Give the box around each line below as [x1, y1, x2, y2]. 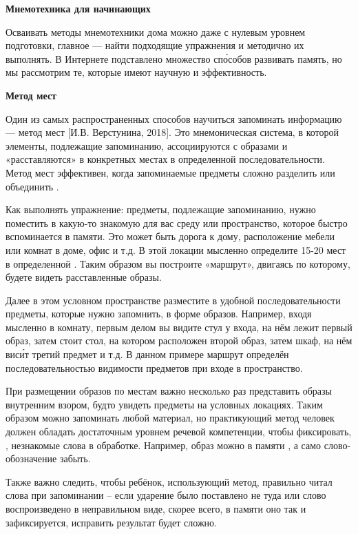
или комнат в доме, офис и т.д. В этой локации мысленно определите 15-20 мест [6, 242, 346, 257]
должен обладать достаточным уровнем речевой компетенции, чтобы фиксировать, [6, 424, 352, 439]
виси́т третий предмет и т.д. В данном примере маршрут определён [6, 347, 289, 362]
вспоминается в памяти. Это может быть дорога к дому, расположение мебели [6, 229, 335, 244]
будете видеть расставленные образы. [6, 270, 162, 284]
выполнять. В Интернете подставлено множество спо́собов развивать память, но [6, 51, 342, 66]
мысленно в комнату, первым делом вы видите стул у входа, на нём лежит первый [6, 319, 352, 334]
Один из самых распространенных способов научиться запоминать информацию [6, 111, 342, 126]
